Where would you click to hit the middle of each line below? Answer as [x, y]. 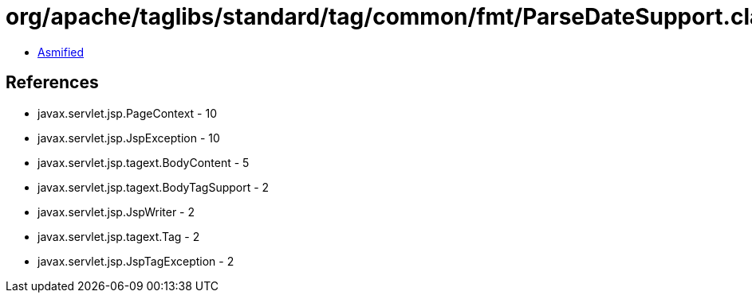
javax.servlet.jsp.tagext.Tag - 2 [119, 236]
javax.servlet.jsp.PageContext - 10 [127, 113]
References [52, 83]
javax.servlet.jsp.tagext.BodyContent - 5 [144, 162]
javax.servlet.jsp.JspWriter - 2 [116, 212]
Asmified [61, 52]
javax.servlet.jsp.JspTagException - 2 [136, 261]
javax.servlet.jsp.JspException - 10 [129, 138]
